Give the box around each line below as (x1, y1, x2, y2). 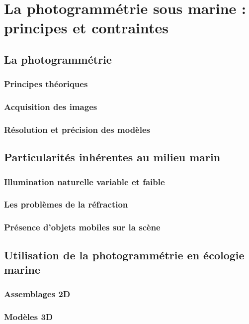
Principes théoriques (4, 78, 88, 90)
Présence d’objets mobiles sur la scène (4, 221, 161, 233)
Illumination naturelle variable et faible (4, 175, 165, 188)
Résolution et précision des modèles (4, 123, 150, 135)
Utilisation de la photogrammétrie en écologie (4, 247, 245, 262)
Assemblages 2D (4, 288, 71, 300)
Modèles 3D (4, 311, 53, 323)
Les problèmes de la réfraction (4, 198, 128, 211)
